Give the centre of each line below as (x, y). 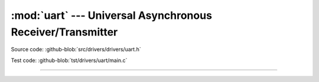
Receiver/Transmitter (64, 32)
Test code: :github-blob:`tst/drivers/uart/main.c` (69, 60)
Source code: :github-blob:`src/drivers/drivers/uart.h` (76, 50)
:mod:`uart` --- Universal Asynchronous (112, 15)
